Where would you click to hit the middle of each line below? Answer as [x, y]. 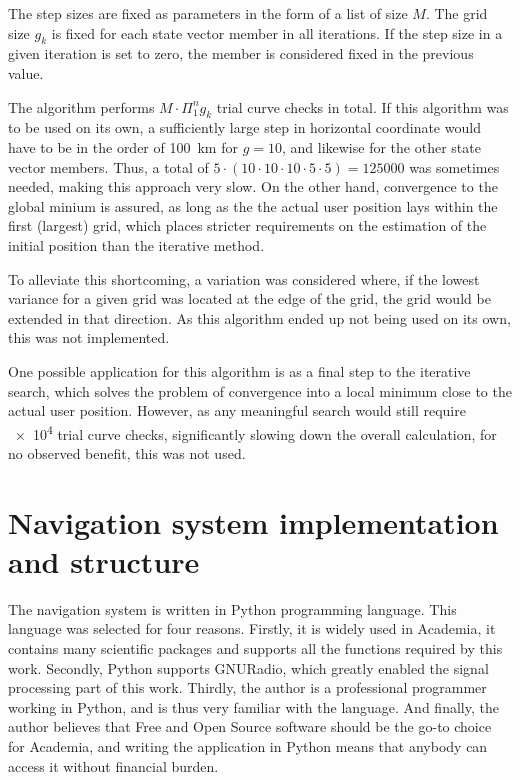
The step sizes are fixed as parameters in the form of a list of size [208, 13]
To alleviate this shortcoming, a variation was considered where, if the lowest [244, 278]
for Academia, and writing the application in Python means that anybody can [248, 746]
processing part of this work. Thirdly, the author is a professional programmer [247, 687]
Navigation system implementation [253, 521]
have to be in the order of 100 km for [123, 146]
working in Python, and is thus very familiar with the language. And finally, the [253, 706]
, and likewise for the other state [381, 146]
